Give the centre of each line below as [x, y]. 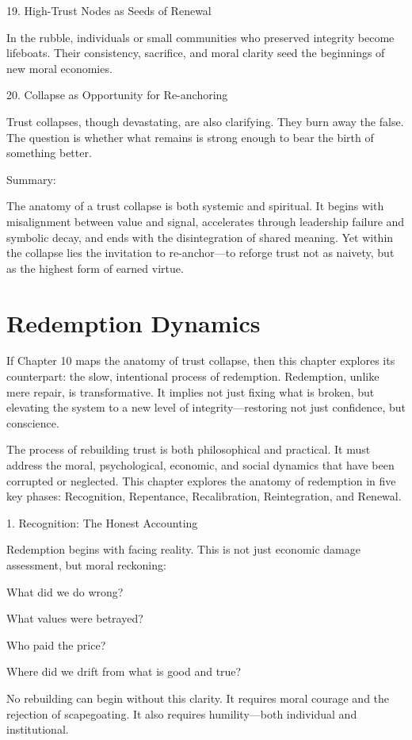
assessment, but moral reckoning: [86, 564]
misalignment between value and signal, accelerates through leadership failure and [206, 221]
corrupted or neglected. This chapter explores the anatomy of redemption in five [201, 480]
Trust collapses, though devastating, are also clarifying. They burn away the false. [205, 121]
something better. [49, 153]
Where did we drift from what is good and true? [124, 671]
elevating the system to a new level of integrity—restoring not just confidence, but [206, 407]
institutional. [38, 729]
